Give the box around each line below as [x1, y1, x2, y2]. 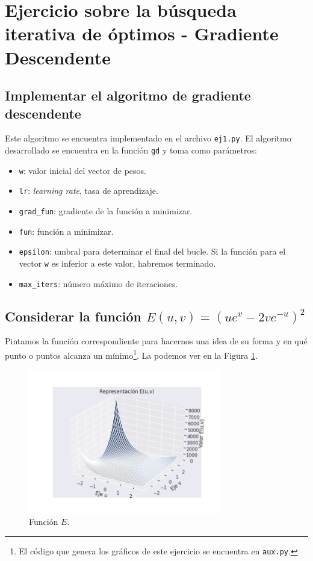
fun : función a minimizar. [19, 225, 114, 237]
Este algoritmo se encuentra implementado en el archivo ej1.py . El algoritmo [5, 132, 291, 144]
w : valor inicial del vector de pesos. [19, 164, 146, 176]
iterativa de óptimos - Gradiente [5, 21, 279, 46]
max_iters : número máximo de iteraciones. [19, 277, 178, 290]
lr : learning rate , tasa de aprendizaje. [19, 184, 158, 197]
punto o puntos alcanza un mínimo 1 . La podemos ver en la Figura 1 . [5, 347, 258, 361]
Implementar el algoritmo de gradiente [5, 86, 251, 105]
